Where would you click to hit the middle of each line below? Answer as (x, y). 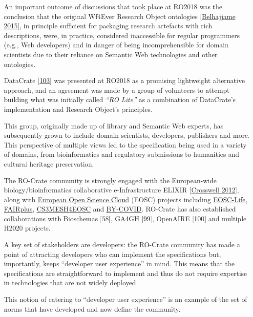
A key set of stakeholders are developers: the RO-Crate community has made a (122, 244)
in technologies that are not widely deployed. (71, 283)
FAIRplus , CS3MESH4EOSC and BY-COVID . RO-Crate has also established (120, 209)
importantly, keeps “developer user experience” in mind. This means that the (119, 264)
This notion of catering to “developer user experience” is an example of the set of (126, 299)
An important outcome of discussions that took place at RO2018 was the (113, 6)
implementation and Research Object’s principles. (78, 109)
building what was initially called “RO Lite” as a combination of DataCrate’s (120, 99)
